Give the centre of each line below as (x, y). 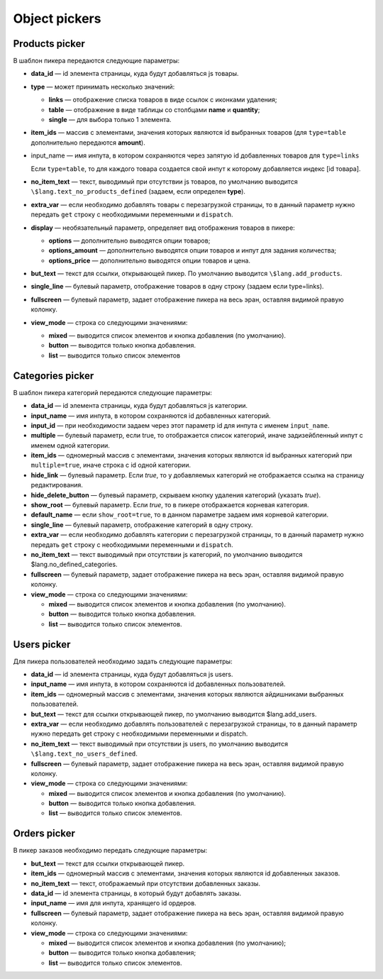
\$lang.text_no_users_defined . (84, 754)
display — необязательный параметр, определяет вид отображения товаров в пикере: (163, 228)
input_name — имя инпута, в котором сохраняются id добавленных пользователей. (158, 684)
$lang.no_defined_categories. (74, 565)
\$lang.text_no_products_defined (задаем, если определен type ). (138, 192)
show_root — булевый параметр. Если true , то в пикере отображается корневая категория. (170, 505)
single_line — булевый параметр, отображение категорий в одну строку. (142, 524)
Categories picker (54, 376)
